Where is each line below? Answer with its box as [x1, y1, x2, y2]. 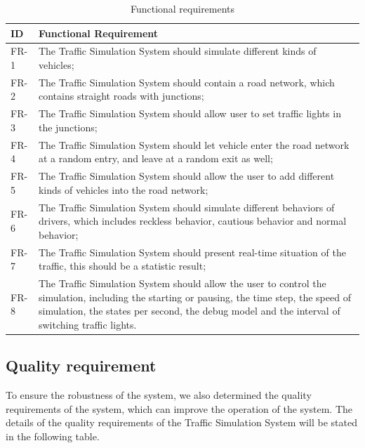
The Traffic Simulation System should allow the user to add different [38, 169, 335, 183]
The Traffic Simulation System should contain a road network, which [38, 74, 335, 89]
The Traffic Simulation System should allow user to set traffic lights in [38, 106, 341, 121]
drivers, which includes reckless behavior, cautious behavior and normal [38, 213, 347, 228]
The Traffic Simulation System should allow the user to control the [38, 276, 326, 291]
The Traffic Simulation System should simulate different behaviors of [38, 199, 335, 214]
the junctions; [38, 119, 98, 134]
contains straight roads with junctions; [38, 88, 204, 103]
